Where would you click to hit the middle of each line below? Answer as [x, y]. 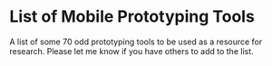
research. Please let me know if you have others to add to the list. [131, 51]
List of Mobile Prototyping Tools [132, 17]
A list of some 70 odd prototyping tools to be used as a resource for [136, 42]
